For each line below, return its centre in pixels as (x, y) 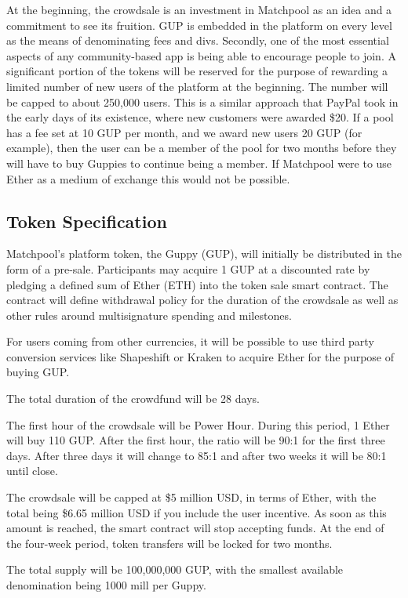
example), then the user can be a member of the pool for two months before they (202, 148)
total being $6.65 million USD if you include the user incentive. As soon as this (197, 512)
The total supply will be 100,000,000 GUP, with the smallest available (175, 569)
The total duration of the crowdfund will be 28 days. (133, 399)
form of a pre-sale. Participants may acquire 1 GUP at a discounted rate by (188, 268)
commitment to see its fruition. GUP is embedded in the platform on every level (199, 25)
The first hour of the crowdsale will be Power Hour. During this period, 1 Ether (198, 424)
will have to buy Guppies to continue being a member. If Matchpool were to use (199, 163)
